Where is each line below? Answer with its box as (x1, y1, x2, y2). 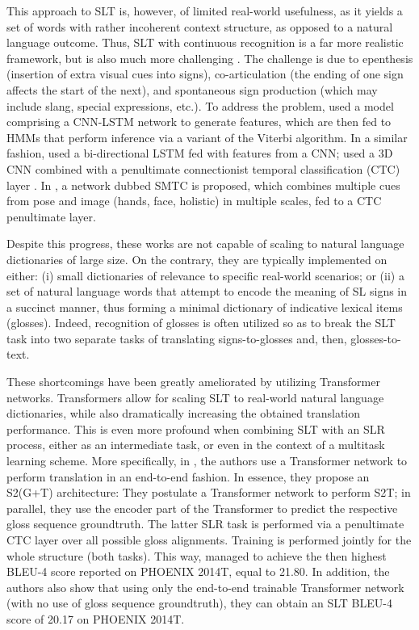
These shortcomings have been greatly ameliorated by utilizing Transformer (6, 373, 380, 390)
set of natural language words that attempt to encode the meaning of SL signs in (6, 283, 408, 300)
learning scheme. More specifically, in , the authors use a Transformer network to (6, 452, 408, 469)
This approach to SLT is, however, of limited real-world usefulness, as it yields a (6, 2, 403, 19)
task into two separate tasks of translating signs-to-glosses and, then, (6, 330, 347, 346)
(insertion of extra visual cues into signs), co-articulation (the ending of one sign (6, 65, 404, 82)
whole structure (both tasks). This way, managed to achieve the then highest (6, 547, 387, 564)
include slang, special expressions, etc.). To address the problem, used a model (6, 97, 394, 114)
